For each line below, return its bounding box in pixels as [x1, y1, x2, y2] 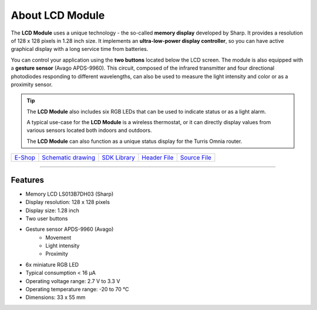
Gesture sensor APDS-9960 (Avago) [25, 226, 114, 233]
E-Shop [14, 154, 35, 162]
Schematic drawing [42, 154, 96, 162]
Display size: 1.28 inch [25, 207, 79, 214]
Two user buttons [25, 214, 68, 222]
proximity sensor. [11, 81, 53, 88]
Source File [180, 154, 211, 162]
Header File [141, 154, 174, 162]
